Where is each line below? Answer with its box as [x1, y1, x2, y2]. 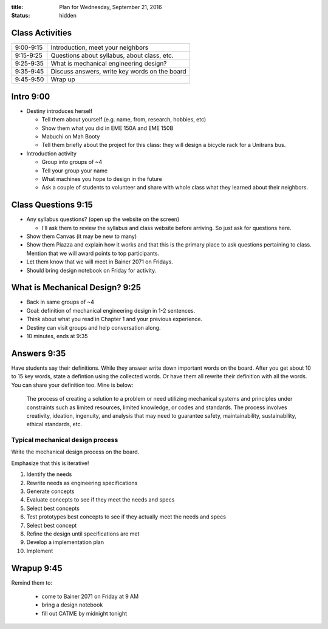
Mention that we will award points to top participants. [26, 250, 160, 257]
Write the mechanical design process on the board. [11, 448, 140, 455]
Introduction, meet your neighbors [50, 43, 149, 52]
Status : [11, 12, 30, 19]
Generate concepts [26, 488, 75, 495]
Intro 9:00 [11, 91, 50, 101]
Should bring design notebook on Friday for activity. [26, 267, 157, 274]
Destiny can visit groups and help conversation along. [26, 324, 161, 331]
